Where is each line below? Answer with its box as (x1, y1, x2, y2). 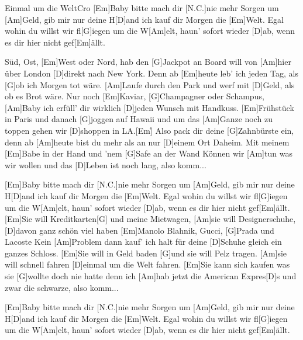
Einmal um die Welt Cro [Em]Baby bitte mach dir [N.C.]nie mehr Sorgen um (5, 2, 279, 13)
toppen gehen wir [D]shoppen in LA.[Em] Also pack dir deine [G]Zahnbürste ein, (5, 124, 294, 136)
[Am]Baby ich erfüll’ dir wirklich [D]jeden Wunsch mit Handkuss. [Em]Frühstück (5, 101, 294, 113)
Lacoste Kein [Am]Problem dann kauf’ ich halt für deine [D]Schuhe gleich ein (5, 235, 282, 248)
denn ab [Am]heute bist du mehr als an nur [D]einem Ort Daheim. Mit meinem (5, 136, 290, 148)
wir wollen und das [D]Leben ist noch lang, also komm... (5, 158, 206, 171)
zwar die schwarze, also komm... (5, 281, 119, 293)
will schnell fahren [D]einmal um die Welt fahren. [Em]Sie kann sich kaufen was (5, 258, 290, 270)
